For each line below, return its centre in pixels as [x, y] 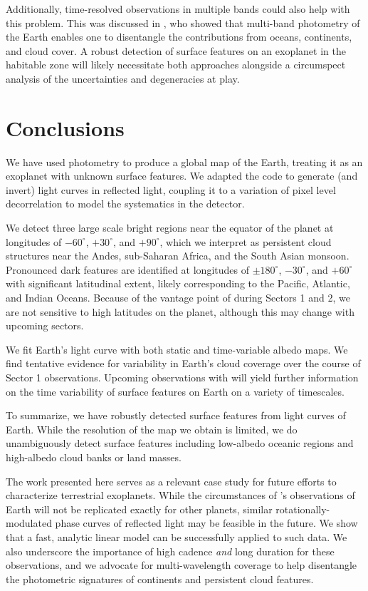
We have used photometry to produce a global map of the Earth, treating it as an [184, 161]
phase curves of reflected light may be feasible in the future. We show [206, 523]
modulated [29, 523]
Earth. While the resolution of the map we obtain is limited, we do [152, 429]
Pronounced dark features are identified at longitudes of [127, 269]
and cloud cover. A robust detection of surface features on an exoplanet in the [176, 50]
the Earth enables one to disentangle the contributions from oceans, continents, [179, 37]
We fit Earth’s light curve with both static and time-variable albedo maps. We [177, 349]
